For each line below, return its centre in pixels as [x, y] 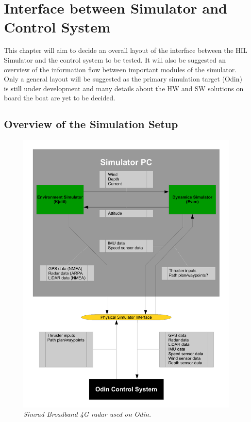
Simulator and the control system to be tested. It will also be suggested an [115, 59]
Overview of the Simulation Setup [91, 124]
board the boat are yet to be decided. [60, 98]
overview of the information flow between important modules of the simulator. [120, 69]
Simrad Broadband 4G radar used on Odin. [87, 414]
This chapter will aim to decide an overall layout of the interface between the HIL [126, 50]
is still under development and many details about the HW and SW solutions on [124, 88]
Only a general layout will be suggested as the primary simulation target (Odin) [123, 79]
